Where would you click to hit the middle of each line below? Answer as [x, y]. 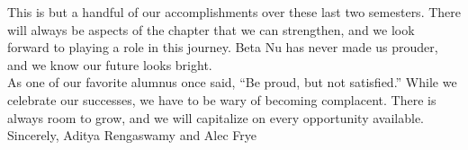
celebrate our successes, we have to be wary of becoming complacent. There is [222, 99]
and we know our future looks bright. [110, 64]
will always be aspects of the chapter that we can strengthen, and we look [211, 29]
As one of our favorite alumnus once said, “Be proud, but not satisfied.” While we [232, 82]
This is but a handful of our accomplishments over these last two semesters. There [234, 12]
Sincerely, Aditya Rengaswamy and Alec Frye [132, 135]
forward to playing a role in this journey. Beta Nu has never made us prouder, [223, 47]
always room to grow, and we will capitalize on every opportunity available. [216, 117]
